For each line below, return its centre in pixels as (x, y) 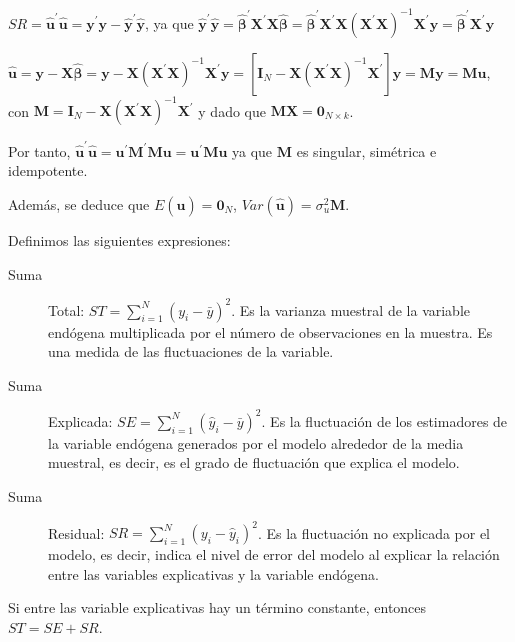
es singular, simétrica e (366, 150)
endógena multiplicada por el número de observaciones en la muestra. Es (270, 331)
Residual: (76, 532)
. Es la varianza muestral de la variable (351, 309)
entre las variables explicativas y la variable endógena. (213, 573)
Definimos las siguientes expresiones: (119, 239)
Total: (66, 309)
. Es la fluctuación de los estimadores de (384, 420)
